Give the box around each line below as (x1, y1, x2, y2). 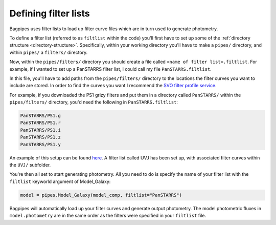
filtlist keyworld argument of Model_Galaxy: (9, 178, 111, 185)
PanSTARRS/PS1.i (20, 127, 61, 133)
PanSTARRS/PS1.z (20, 134, 61, 140)
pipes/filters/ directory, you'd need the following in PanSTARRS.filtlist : (9, 99, 178, 105)
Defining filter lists (9, 8, 90, 19)
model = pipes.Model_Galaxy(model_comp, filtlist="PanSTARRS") (20, 192, 182, 198)
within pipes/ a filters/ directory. (9, 49, 88, 55)
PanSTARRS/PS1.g (20, 113, 61, 119)
